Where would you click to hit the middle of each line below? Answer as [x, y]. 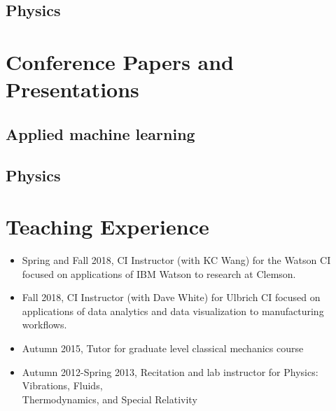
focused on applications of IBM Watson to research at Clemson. [159, 273]
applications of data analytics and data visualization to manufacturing [173, 311]
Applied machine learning [100, 133]
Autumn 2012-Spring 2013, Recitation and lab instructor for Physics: [170, 371]
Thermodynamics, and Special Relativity [110, 399]
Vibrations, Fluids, [62, 385]
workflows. [44, 325]
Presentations [72, 89]
